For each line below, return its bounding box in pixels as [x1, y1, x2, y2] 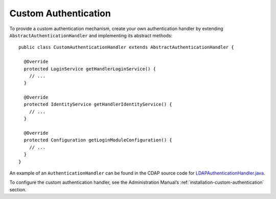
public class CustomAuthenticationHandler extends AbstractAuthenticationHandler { [18, 44, 235, 51]
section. [9, 186, 27, 192]
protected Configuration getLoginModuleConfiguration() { [24, 137, 172, 143]
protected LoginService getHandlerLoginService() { [24, 66, 156, 71]
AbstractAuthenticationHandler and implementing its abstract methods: [9, 32, 173, 38]
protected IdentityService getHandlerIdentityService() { [24, 102, 172, 107]
